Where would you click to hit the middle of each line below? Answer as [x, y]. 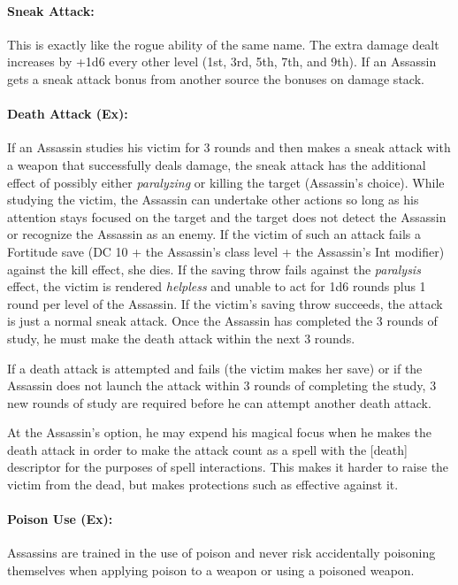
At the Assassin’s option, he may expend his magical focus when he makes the [220, 432]
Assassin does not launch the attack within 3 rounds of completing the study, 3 [222, 385]
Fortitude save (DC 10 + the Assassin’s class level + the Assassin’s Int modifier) [226, 251]
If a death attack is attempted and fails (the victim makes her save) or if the [215, 368]
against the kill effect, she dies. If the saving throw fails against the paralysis [214, 269]
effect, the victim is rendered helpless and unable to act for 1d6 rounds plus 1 [217, 286]
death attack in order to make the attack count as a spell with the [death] [207, 449]
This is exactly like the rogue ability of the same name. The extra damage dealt [223, 44]
